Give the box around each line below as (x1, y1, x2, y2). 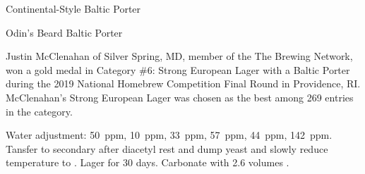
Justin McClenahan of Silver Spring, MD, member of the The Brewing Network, (6, 49, 353, 63)
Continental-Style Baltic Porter (6, 1, 141, 15)
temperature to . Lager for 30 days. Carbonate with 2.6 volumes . (6, 155, 289, 170)
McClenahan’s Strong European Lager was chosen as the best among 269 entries (6, 89, 354, 104)
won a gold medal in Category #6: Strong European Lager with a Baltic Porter (6, 62, 350, 77)
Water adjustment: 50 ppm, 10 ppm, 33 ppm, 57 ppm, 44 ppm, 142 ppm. (6, 128, 333, 142)
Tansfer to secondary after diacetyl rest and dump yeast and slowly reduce (6, 141, 328, 156)
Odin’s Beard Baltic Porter (6, 25, 123, 39)
